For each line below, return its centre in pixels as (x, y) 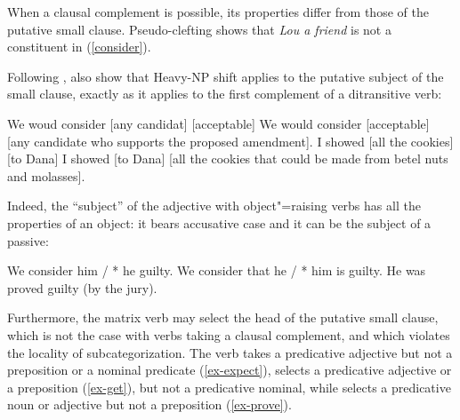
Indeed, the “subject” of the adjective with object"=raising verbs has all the (214, 206)
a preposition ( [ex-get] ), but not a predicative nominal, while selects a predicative (229, 387)
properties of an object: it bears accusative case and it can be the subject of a (219, 222)
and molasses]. (46, 175)
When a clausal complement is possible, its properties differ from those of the (218, 12)
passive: (28, 240)
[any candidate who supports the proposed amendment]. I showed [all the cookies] (230, 141)
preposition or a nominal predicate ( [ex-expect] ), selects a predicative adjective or (230, 370)
